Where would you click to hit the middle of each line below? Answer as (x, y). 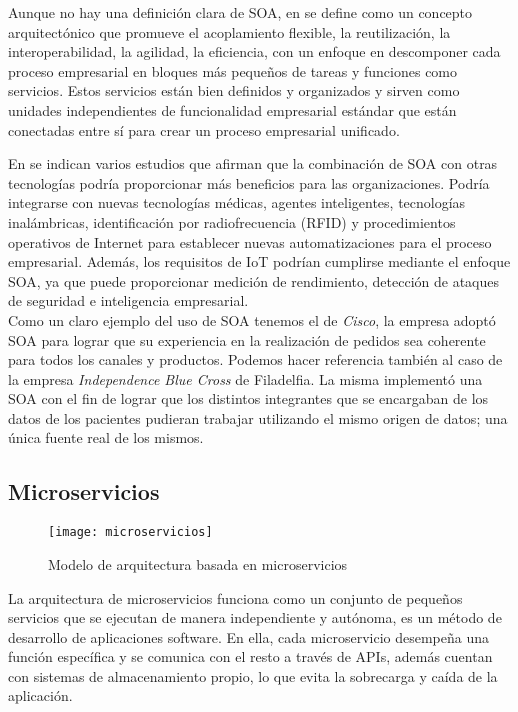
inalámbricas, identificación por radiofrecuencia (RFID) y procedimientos (232, 221)
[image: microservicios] (130, 532)
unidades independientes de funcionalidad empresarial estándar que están (232, 109)
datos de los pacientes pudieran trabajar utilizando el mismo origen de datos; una (258, 417)
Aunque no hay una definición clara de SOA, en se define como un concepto (240, 12)
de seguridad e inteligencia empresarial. (128, 300)
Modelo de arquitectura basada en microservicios (198, 563)
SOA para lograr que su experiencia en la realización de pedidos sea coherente (247, 339)
